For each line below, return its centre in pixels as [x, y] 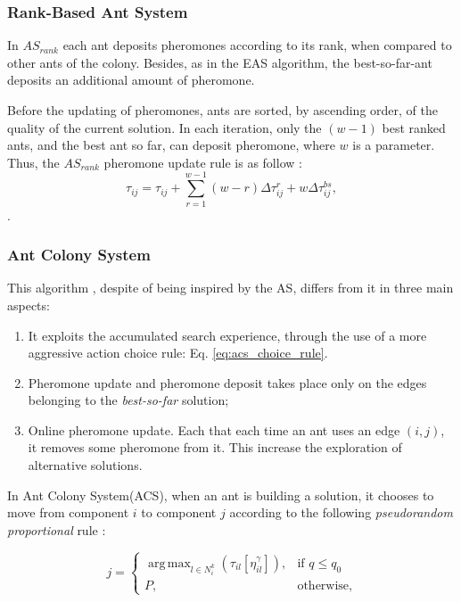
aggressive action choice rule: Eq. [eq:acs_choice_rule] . [178, 353]
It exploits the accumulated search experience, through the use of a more [227, 335]
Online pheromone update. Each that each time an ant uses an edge [214, 429]
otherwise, [325, 586]
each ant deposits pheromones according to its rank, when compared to [257, 45]
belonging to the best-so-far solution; [128, 400]
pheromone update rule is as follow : [203, 162]
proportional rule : [57, 529]
